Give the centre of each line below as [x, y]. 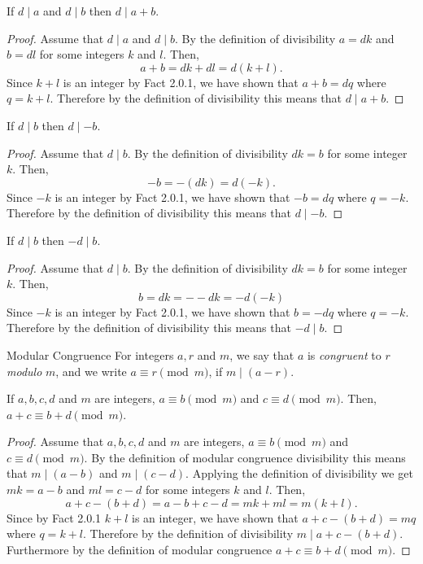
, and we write [91, 371]
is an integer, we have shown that [215, 517]
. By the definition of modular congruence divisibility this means [245, 457]
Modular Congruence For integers [90, 354]
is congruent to [344, 354]
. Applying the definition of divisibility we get [299, 473]
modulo [24, 371]
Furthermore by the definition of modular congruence [140, 549]
